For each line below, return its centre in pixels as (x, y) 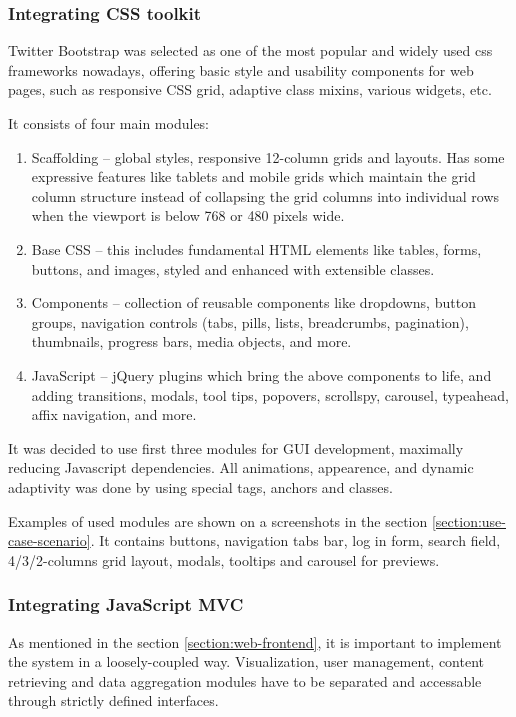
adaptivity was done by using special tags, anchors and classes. (200, 486)
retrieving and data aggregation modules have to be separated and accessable (245, 680)
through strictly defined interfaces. (113, 700)
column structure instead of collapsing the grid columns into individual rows (265, 195)
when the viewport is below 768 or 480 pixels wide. (188, 215)
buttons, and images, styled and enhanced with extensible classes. (233, 268)
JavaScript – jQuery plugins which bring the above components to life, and (261, 374)
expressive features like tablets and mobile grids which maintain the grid (253, 176)
